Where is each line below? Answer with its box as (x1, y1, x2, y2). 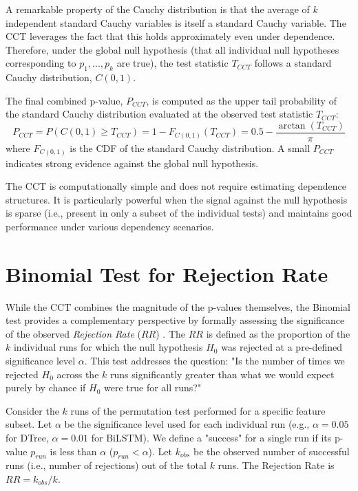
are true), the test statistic (116, 56, 229, 70)
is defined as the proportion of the (206, 326, 350, 340)
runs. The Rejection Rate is (218, 458, 335, 472)
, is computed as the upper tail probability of (146, 93, 337, 107)
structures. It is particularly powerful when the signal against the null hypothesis (6, 192, 348, 206)
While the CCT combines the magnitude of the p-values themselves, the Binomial (6, 299, 350, 314)
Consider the (6, 403, 59, 417)
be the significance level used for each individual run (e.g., (64, 417, 310, 431)
